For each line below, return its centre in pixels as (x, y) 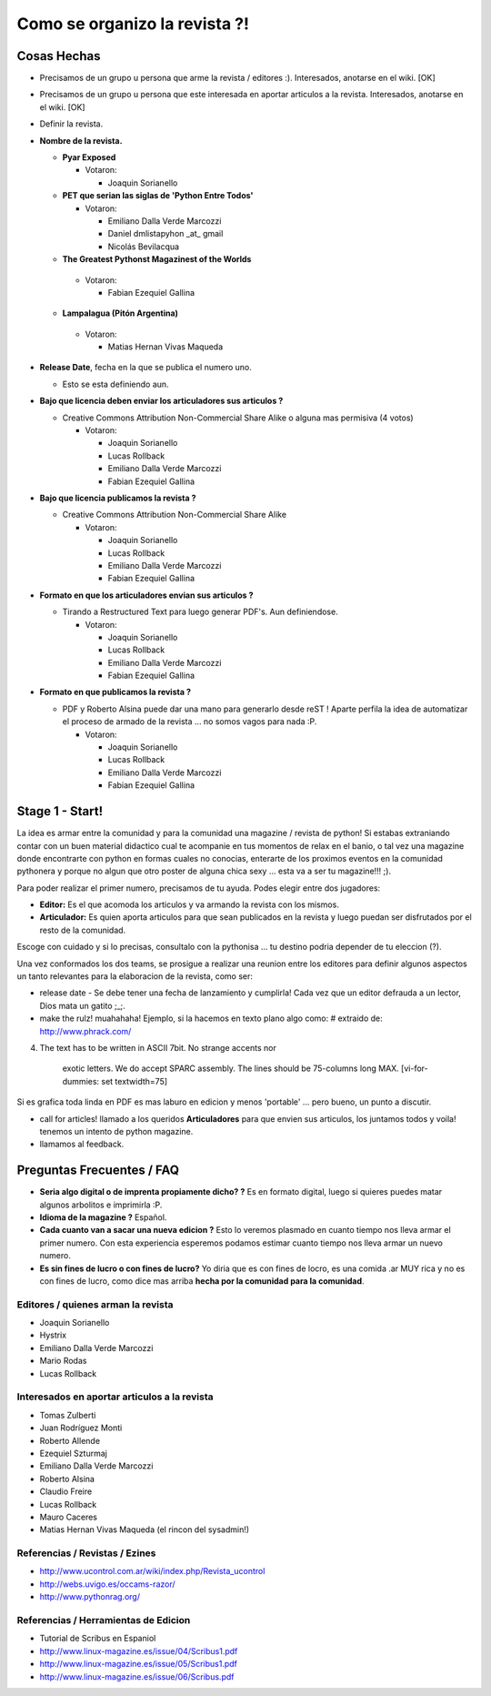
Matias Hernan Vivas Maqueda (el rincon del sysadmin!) (145, 1529)
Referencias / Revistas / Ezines (86, 1553)
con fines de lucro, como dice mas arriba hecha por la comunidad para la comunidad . (202, 1281)
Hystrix (53, 1335)
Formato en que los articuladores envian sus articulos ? (146, 595)
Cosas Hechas (59, 56)
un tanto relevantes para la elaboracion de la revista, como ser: (135, 976)
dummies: (81, 1081)
